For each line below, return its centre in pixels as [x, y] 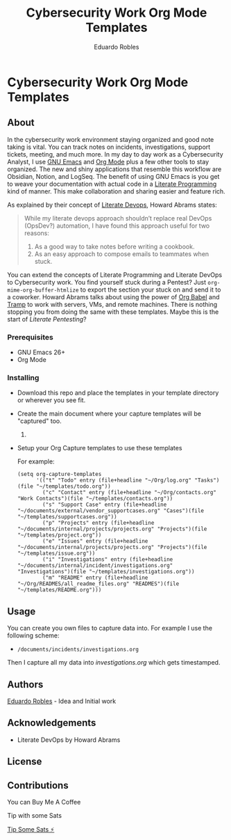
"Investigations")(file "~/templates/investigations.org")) [106, 572]
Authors [25, 684]
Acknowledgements [52, 723]
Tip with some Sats [35, 815]
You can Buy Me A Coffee [44, 802]
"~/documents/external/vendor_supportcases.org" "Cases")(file [111, 511]
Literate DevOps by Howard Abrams [69, 740]
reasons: [37, 233]
